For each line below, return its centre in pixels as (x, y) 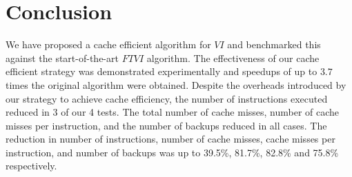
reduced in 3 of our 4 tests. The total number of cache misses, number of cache (173, 112)
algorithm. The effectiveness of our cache (233, 58)
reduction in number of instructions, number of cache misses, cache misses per (170, 139)
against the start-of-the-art (62, 58)
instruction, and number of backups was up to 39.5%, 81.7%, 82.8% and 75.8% (172, 152)
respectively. (31, 166)
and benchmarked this (274, 44)
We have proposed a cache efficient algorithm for (108, 44)
